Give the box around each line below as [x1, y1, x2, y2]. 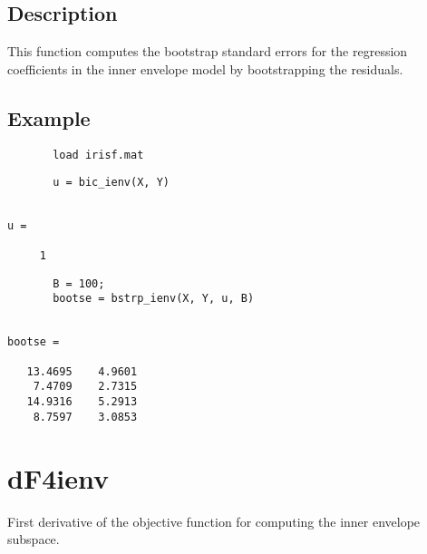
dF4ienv [7, 459, 109, 496]
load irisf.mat [53, 148, 144, 161]
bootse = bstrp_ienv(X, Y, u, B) [53, 292, 255, 306]
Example [7, 103, 91, 131]
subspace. [7, 530, 60, 549]
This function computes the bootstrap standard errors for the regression [7, 42, 408, 61]
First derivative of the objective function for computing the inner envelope [7, 511, 421, 530]
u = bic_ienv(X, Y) [53, 176, 170, 190]
